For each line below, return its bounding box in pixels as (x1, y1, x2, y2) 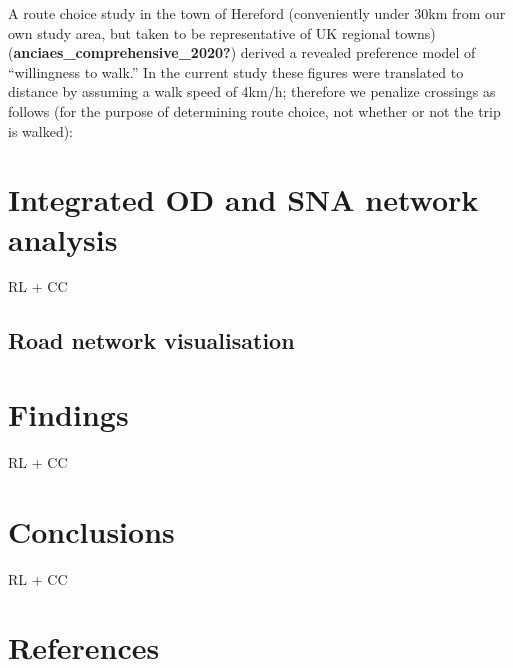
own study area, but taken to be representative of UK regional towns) (8, 22, 436, 43)
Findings (8, 394, 129, 435)
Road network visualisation (8, 325, 295, 356)
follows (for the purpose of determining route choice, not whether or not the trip (8, 100, 501, 121)
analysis (8, 218, 118, 259)
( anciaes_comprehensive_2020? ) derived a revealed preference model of (8, 42, 476, 63)
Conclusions (8, 510, 175, 551)
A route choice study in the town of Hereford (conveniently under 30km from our (8, 3, 506, 23)
